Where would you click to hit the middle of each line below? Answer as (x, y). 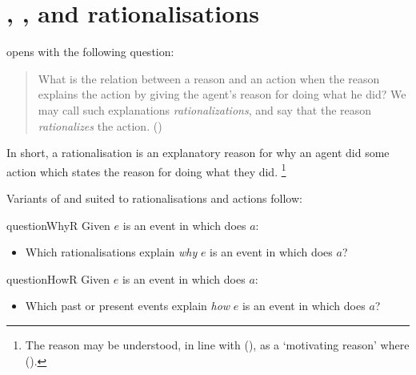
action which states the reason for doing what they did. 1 (146, 170)
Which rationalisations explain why (111, 252)
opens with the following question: (90, 52)
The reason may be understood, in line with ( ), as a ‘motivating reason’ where (217, 344)
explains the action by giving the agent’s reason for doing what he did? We (222, 94)
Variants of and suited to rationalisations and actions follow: (154, 198)
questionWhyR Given (58, 225)
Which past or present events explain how (128, 306)
